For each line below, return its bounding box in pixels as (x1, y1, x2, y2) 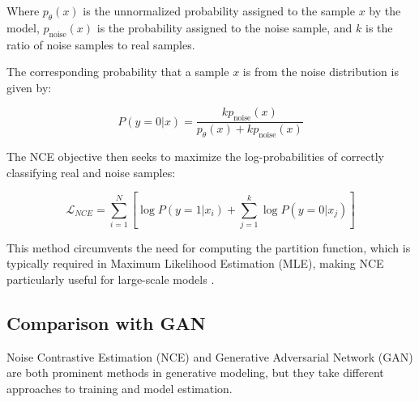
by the (369, 2, 401, 19)
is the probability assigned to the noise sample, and (96, 19, 353, 36)
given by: (6, 78, 52, 95)
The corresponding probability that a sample (6, 63, 229, 80)
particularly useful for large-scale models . (6, 271, 215, 288)
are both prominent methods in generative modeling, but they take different (6, 364, 384, 381)
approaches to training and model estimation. (6, 380, 233, 397)
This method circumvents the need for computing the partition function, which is (6, 239, 411, 256)
